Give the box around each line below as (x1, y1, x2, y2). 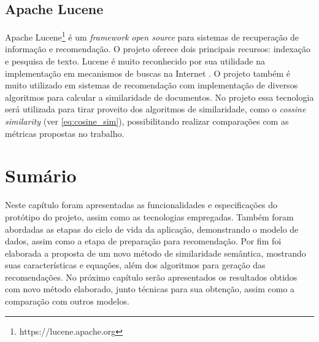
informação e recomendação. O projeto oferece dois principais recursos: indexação (5, 42, 310, 55)
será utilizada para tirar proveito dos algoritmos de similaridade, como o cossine (5, 103, 306, 115)
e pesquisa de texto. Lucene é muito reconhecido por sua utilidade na (5, 55, 265, 68)
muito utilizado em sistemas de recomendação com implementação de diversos (5, 79, 298, 91)
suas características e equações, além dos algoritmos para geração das (5, 258, 266, 271)
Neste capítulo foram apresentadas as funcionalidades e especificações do (5, 198, 277, 211)
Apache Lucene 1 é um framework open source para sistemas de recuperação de (5, 29, 299, 43)
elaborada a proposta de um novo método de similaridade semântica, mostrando (5, 246, 306, 259)
